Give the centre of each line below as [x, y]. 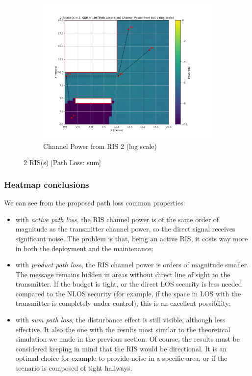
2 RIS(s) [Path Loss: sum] [62, 162]
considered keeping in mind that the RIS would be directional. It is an [121, 348]
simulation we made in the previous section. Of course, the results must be [127, 339]
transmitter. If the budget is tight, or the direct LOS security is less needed [129, 284]
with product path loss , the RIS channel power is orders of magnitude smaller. [132, 265]
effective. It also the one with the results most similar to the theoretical [123, 329]
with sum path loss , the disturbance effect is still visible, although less [120, 320]
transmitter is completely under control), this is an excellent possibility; [123, 303]
